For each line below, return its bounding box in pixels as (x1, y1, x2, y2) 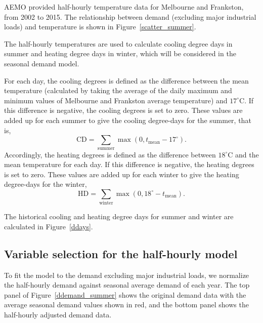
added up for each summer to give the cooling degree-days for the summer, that (4, 114, 251, 125)
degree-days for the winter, (4, 179, 87, 189)
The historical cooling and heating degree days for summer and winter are (4, 211, 234, 222)
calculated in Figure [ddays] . (4, 221, 93, 231)
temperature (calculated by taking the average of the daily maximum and (4, 85, 232, 96)
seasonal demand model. (4, 58, 79, 68)
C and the (228, 149, 259, 159)
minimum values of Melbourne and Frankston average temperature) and (4, 95, 228, 105)
